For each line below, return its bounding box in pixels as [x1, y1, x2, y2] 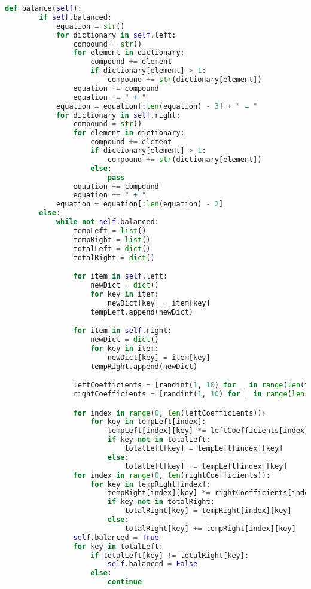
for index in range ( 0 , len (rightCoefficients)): [73, 471, 270, 480]
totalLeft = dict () [73, 244, 151, 253]
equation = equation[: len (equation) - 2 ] [56, 200, 224, 209]
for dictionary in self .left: [56, 30, 176, 39]
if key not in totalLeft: [107, 435, 211, 444]
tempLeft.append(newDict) [90, 307, 193, 316]
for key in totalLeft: [73, 542, 163, 551]
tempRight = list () [73, 235, 151, 244]
